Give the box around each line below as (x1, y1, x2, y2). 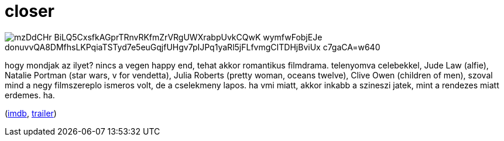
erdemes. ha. (5, 90, 55, 100)
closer (5, 1, 54, 21)
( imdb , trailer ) (5, 108, 57, 118)
